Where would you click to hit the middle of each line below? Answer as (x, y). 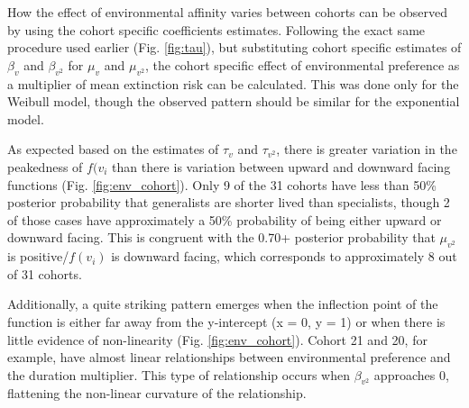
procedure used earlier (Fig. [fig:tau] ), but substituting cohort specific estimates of (234, 47)
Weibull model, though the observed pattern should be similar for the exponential (234, 101)
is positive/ (38, 256)
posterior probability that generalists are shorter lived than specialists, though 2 (229, 202)
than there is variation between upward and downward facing (281, 166)
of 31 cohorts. (45, 273)
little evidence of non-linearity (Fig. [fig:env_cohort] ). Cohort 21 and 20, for (217, 339)
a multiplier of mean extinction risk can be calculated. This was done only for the (233, 83)
